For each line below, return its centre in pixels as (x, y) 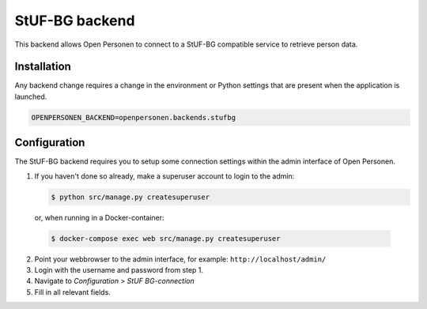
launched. (31, 96)
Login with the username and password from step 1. (119, 270)
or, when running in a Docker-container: (100, 217)
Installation (43, 67)
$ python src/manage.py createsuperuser (130, 197)
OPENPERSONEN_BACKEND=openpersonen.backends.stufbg (134, 117)
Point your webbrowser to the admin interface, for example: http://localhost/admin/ (180, 259)
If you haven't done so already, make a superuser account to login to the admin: (164, 176)
